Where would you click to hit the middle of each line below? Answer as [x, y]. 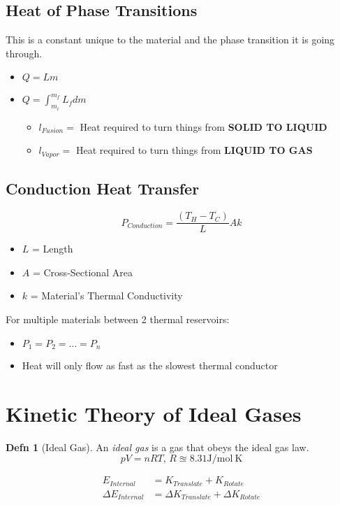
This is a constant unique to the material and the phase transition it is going [170, 40]
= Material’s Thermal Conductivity [106, 296]
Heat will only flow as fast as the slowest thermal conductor [150, 365]
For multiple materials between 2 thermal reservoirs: [118, 319]
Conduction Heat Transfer [103, 189]
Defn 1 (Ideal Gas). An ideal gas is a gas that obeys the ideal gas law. [157, 447]
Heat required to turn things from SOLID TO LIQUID [204, 126]
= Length [53, 249]
